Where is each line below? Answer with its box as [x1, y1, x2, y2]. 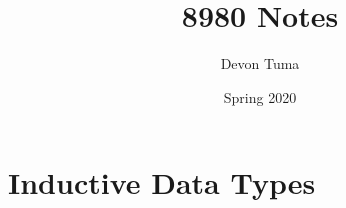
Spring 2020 [223, 86, 297, 107]
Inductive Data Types [8, 162, 316, 203]
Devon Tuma [220, 53, 300, 74]
